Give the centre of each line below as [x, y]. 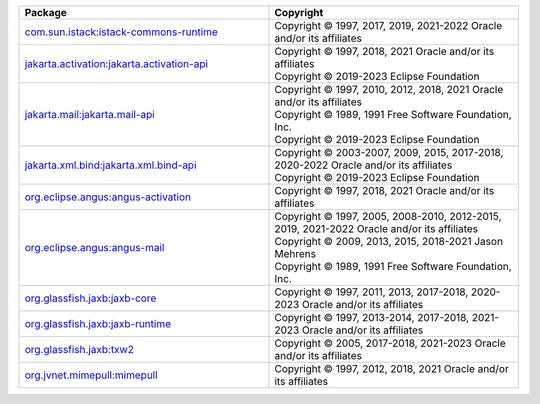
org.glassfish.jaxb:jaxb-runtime [98, 323]
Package [45, 12]
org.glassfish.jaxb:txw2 [79, 349]
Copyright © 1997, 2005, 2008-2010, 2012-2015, [388, 216]
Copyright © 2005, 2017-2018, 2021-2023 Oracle [390, 343]
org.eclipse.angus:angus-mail [94, 247]
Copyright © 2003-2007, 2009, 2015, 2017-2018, [389, 152]
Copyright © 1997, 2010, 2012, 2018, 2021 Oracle [389, 89]
